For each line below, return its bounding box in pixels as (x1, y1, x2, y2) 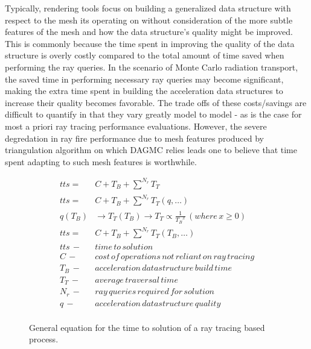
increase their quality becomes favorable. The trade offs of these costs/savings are (5, 96, 307, 108)
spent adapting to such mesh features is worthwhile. (5, 155, 197, 168)
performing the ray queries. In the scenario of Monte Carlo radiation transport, (5, 60, 298, 73)
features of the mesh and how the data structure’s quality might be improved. (5, 25, 293, 38)
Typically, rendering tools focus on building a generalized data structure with (5, 2, 291, 14)
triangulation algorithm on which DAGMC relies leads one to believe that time (5, 143, 297, 156)
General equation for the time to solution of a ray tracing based (29, 321, 265, 333)
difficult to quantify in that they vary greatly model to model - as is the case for (5, 108, 302, 121)
